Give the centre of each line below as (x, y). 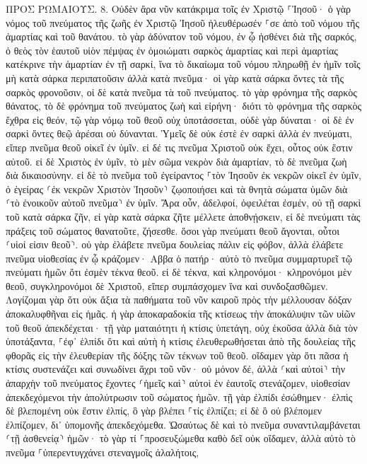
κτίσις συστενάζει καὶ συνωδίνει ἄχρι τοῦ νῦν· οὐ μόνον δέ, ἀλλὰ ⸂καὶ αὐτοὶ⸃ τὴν (175, 369)
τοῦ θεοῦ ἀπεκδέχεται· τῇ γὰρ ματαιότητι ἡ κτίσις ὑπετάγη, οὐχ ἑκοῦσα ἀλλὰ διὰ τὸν (182, 327)
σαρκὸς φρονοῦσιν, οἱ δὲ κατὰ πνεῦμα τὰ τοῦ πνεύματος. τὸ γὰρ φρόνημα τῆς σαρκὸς (181, 92)
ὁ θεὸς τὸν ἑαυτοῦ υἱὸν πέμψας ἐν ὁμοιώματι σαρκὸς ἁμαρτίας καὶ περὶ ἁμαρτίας (172, 50)
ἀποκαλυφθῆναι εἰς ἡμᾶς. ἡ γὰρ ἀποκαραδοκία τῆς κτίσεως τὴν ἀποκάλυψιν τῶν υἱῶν (181, 314)
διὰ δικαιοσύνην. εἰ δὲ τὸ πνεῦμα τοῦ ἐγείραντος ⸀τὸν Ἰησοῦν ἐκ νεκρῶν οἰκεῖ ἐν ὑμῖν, (183, 175)
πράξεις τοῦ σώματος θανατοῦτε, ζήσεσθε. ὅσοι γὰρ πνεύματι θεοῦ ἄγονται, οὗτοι (173, 230)
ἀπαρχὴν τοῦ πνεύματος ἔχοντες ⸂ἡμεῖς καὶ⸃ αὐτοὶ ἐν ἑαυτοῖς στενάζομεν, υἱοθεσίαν (178, 383)
